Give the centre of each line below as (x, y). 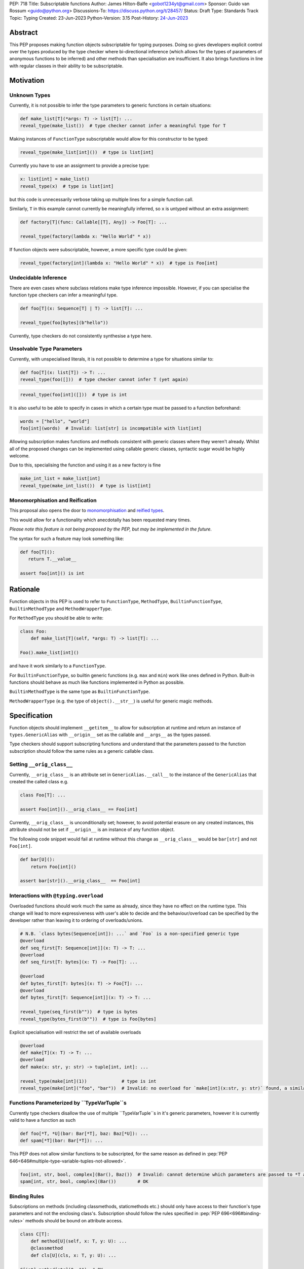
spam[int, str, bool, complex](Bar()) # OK (84, 1182)
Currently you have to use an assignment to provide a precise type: (80, 165)
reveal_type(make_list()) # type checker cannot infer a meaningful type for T (123, 126)
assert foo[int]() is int (52, 573)
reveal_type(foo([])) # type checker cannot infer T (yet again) (104, 380)
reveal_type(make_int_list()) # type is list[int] (86, 486)
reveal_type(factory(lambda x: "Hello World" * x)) (86, 236)
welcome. (20, 456)
